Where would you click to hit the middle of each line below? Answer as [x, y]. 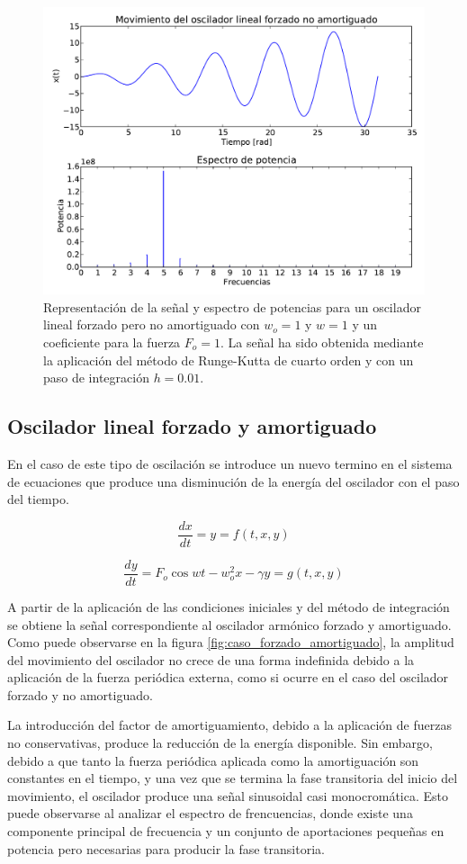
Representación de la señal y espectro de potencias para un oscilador [232, 306]
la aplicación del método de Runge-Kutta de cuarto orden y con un [229, 360]
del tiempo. [38, 499]
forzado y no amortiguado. [80, 694]
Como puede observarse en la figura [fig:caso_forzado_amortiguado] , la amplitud [231, 642]
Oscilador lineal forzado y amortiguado [192, 426]
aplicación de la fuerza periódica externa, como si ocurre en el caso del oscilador [228, 677]
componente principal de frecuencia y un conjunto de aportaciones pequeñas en [226, 831]
